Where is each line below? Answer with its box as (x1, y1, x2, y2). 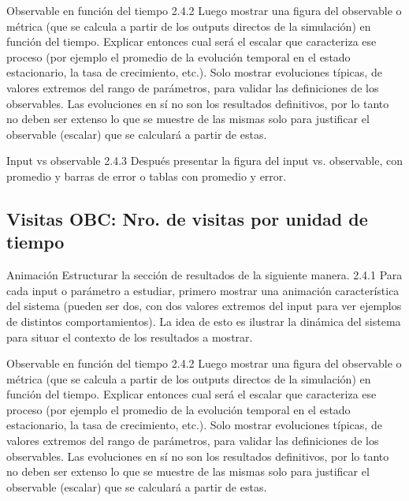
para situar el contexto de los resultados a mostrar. (6, 328, 253, 345)
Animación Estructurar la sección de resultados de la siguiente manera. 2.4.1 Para (6, 267, 403, 283)
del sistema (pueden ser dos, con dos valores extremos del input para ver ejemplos (6, 297, 402, 314)
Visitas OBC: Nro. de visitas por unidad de (6, 206, 368, 230)
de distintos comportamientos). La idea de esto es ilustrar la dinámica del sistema (6, 312, 401, 329)
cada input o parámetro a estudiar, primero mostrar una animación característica (6, 282, 400, 298)
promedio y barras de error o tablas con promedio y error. (6, 167, 287, 184)
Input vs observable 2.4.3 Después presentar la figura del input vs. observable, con (6, 152, 403, 169)
